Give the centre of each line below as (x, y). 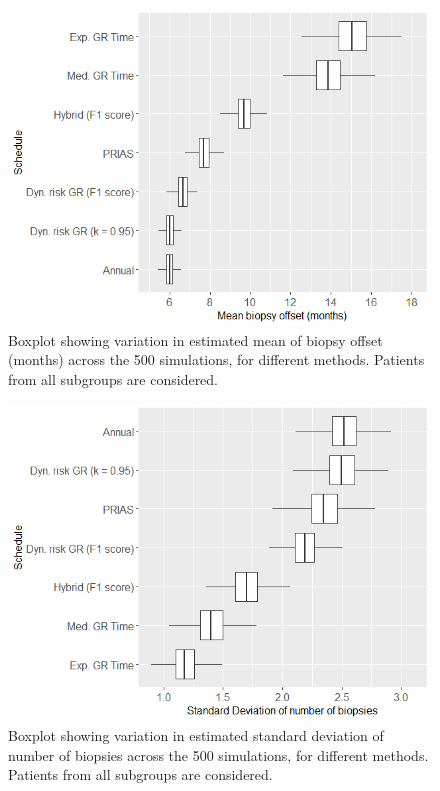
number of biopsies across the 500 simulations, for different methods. (218, 754)
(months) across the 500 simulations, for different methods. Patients (216, 359)
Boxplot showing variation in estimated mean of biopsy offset (195, 339)
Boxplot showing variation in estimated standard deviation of (196, 734)
